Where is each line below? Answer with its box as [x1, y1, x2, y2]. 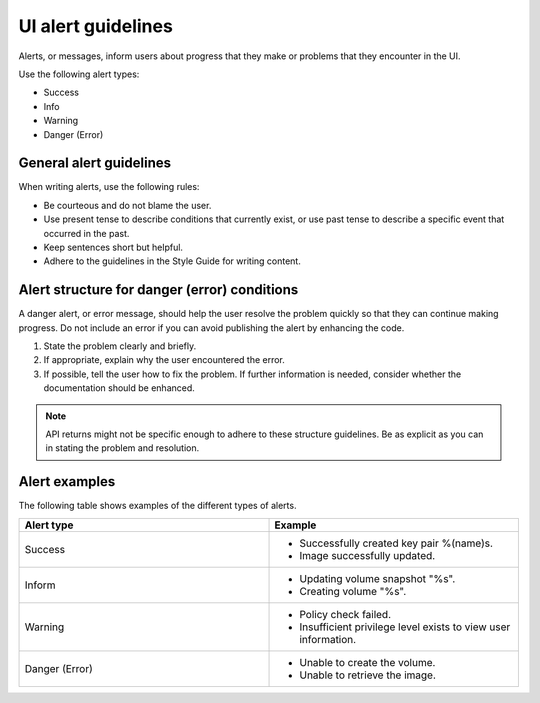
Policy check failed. [299, 607, 392, 621]
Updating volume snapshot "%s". [299, 571, 456, 585]
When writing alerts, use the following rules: [18, 181, 200, 193]
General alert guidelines [18, 155, 172, 172]
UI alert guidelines [18, 15, 174, 37]
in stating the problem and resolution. [45, 442, 200, 454]
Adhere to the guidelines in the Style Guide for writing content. [43, 255, 302, 267]
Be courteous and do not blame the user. [43, 199, 212, 211]
